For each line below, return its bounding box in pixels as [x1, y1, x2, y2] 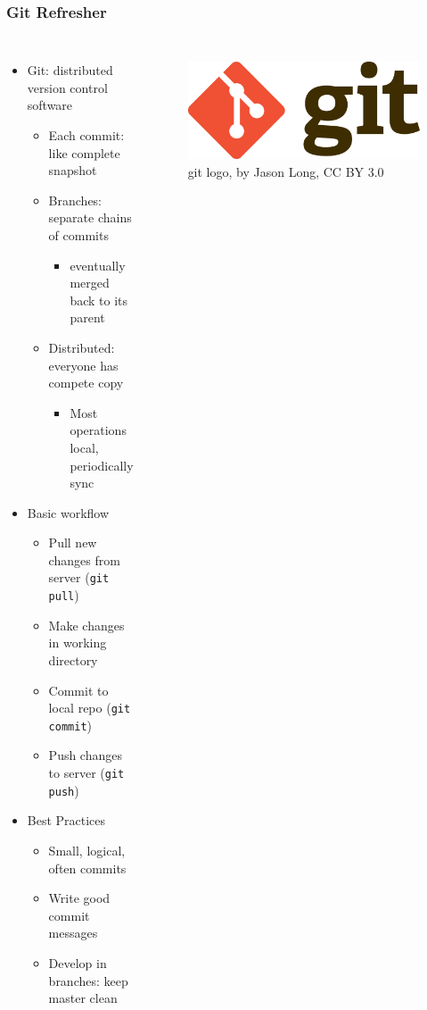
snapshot [48, 161, 97, 179]
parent [70, 308, 105, 327]
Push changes [48, 746, 122, 764]
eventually [70, 255, 126, 274]
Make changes [48, 615, 125, 634]
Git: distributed [27, 61, 113, 79]
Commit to [48, 680, 109, 699]
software [27, 96, 73, 114]
